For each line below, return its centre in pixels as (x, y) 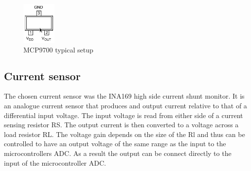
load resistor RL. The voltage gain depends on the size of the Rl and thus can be (125, 134)
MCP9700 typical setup (58, 49)
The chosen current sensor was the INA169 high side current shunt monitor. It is (124, 96)
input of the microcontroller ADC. (55, 162)
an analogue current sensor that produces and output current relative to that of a (125, 106)
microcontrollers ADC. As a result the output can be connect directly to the (118, 153)
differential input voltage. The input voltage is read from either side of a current (124, 115)
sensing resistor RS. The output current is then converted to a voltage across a (121, 125)
